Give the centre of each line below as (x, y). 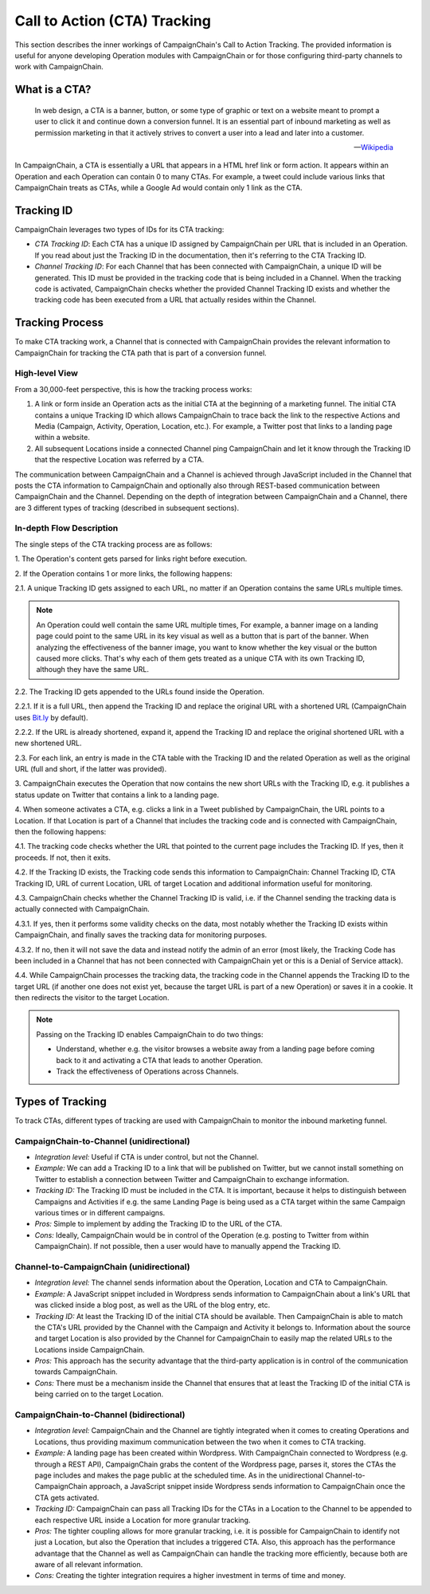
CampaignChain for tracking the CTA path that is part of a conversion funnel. (141, 353)
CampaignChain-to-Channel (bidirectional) (100, 1415)
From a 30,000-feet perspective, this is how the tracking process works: (133, 389)
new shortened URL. (49, 743)
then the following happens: (61, 832)
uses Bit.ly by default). (51, 717)
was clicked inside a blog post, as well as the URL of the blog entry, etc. (152, 1305)
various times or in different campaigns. (100, 1213)
